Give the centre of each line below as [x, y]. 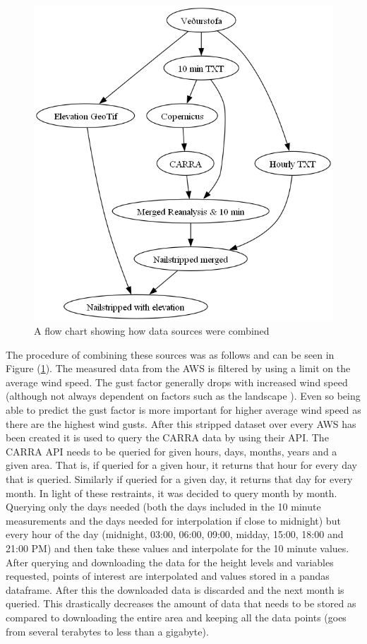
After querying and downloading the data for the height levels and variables [170, 562]
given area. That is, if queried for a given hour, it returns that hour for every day [181, 465]
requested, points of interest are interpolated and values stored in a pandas [168, 576]
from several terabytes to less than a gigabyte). [107, 631]
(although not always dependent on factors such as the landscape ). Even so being [183, 396]
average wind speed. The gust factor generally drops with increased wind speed [177, 382]
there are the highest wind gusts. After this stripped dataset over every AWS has [181, 423]
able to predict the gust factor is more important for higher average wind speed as [183, 410]
